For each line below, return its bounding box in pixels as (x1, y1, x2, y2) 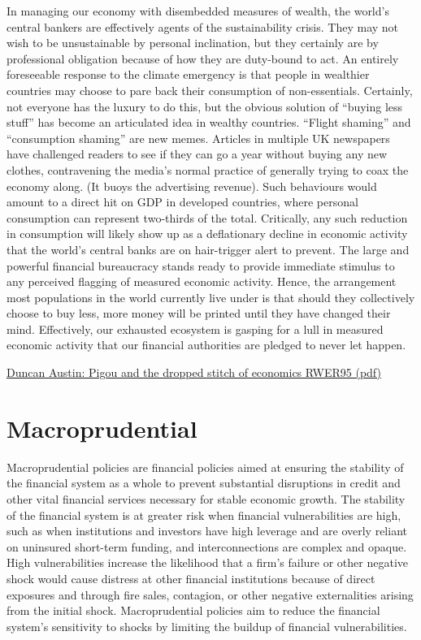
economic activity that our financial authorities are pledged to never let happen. (7, 336, 406, 353)
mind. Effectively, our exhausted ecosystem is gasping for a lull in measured (7, 320, 384, 337)
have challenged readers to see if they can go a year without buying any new (7, 145, 388, 162)
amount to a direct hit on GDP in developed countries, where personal (7, 193, 358, 210)
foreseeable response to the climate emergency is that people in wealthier (7, 66, 370, 83)
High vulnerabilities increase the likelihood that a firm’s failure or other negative (7, 554, 409, 571)
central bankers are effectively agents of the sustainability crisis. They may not (7, 18, 399, 35)
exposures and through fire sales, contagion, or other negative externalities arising (7, 586, 414, 603)
